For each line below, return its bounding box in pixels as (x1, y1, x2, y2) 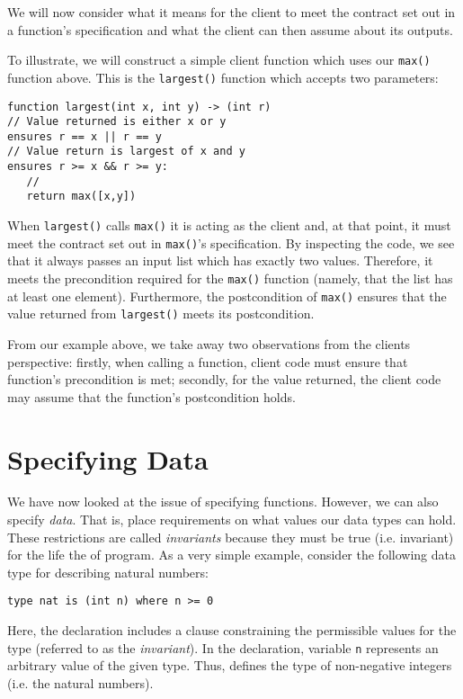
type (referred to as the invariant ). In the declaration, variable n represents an (7, 638, 439, 657)
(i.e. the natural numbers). (7, 673, 154, 692)
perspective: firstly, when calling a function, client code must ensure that (7, 352, 408, 371)
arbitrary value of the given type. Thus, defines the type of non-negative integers (7, 656, 452, 675)
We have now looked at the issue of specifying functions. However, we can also (7, 492, 439, 511)
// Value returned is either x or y (7, 115, 227, 129)
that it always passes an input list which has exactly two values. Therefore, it (7, 251, 433, 270)
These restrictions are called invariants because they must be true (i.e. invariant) (7, 527, 454, 546)
